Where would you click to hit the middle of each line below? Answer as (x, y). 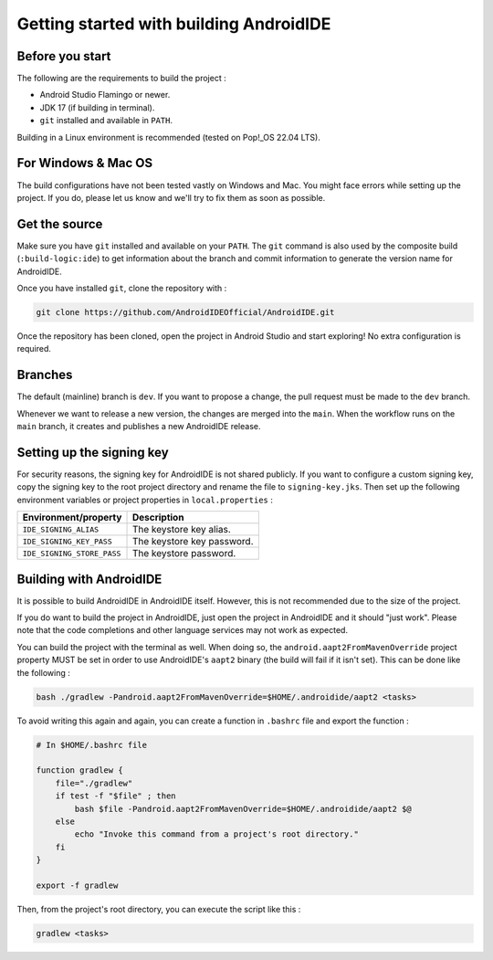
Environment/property (72, 518)
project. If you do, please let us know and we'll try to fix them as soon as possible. (171, 197)
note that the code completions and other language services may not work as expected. (183, 630)
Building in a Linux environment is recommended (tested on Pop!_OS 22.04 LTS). (169, 137)
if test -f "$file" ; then (116, 796)
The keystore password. (184, 554)
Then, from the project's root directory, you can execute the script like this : (159, 909)
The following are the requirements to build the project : (122, 79)
